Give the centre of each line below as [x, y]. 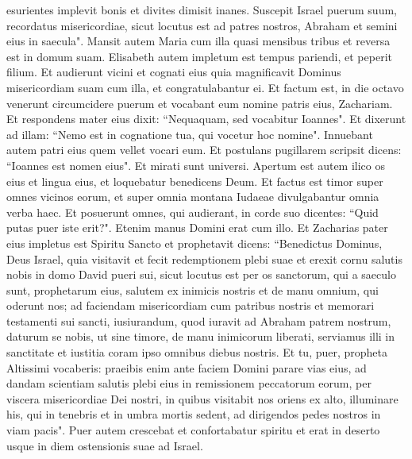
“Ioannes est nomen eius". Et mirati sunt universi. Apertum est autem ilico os [196, 165]
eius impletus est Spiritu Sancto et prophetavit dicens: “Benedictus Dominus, [194, 243]
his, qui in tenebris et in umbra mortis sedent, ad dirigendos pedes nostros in [194, 414]
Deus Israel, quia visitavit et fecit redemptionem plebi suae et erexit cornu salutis [204, 258]
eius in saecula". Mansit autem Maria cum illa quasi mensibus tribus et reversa [198, 41]
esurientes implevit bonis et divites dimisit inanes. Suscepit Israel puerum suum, [202, 10]
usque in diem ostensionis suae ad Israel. [105, 445]
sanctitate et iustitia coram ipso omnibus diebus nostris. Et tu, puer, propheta [197, 352]
